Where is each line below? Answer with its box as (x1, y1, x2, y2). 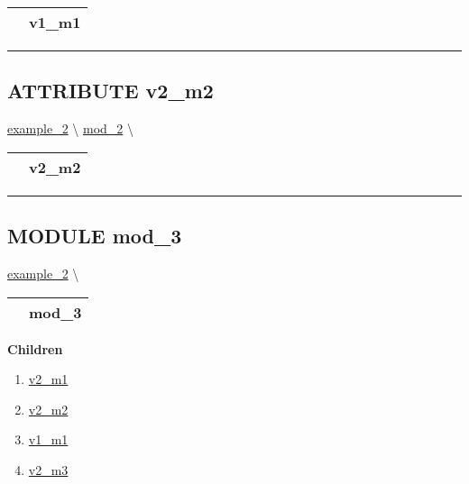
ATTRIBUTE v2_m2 (7, 77, 214, 105)
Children (7, 339, 63, 358)
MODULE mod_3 (7, 222, 182, 250)
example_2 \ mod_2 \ (7, 119, 134, 138)
